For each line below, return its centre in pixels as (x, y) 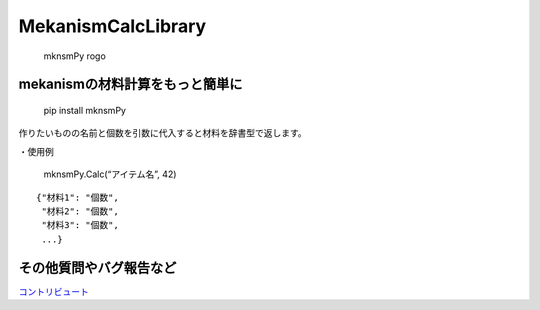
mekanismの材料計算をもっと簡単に (130, 84)
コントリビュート (53, 291)
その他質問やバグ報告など (97, 267)
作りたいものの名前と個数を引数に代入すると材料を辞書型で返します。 (162, 133)
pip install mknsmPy (85, 110)
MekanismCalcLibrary (112, 26)
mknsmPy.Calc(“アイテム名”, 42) (110, 174)
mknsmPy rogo (75, 56)
